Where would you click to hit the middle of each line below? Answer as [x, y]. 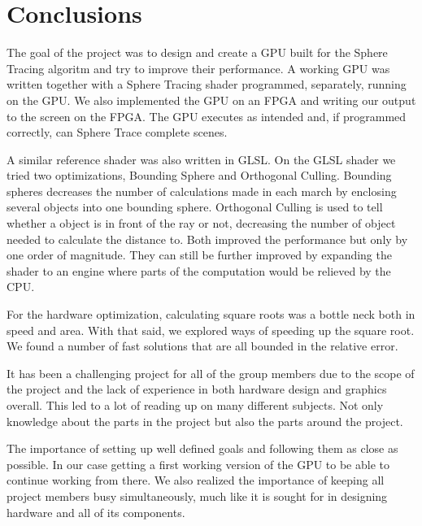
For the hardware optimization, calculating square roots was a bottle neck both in [211, 314]
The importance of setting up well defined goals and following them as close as [202, 448]
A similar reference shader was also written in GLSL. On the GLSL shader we [201, 159]
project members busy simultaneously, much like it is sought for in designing [197, 496]
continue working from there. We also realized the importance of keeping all [196, 480]
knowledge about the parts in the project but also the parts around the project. [205, 421]
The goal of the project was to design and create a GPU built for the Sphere [197, 52]
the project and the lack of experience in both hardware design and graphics [197, 389]
